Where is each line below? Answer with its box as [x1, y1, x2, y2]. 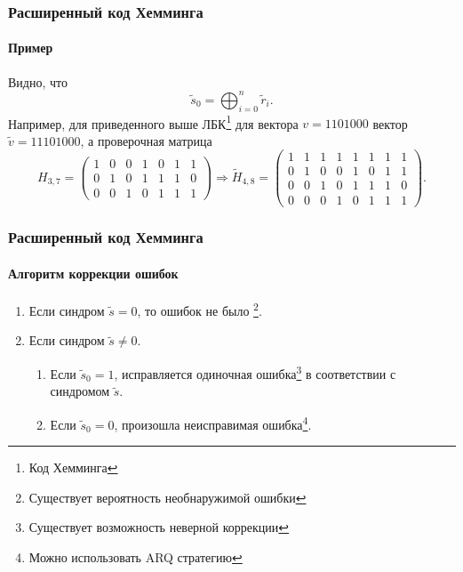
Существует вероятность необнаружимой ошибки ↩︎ [28, 487, 307, 506]
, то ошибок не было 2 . [137, 299, 262, 319]
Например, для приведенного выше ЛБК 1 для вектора [8, 111, 299, 133]
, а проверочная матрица [80, 131, 212, 149]
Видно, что [8, 72, 68, 91]
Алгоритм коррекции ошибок [8, 264, 179, 282]
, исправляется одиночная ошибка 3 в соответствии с [114, 362, 396, 383]
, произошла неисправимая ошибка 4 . [114, 412, 312, 433]
